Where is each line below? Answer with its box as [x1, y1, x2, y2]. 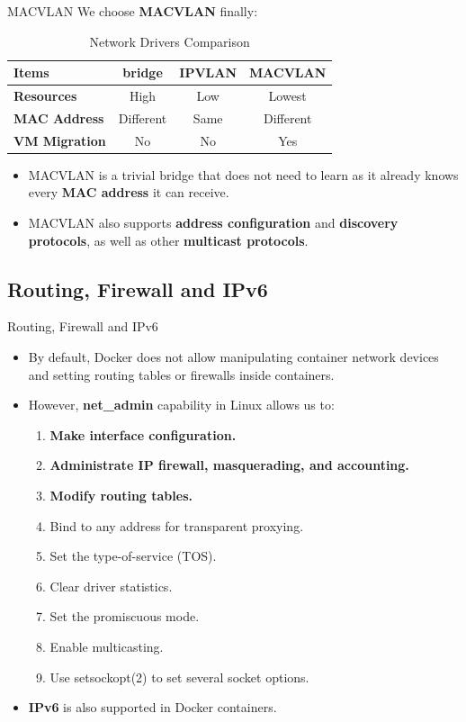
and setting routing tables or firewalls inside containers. [28, 365, 335, 384]
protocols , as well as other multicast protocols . [28, 230, 309, 249]
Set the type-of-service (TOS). [49, 546, 217, 565]
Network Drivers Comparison [89, 32, 250, 50]
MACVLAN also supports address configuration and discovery [28, 213, 399, 231]
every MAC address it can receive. [28, 183, 229, 202]
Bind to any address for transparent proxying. [49, 516, 304, 535]
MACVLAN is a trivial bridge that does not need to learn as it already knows [28, 165, 459, 184]
